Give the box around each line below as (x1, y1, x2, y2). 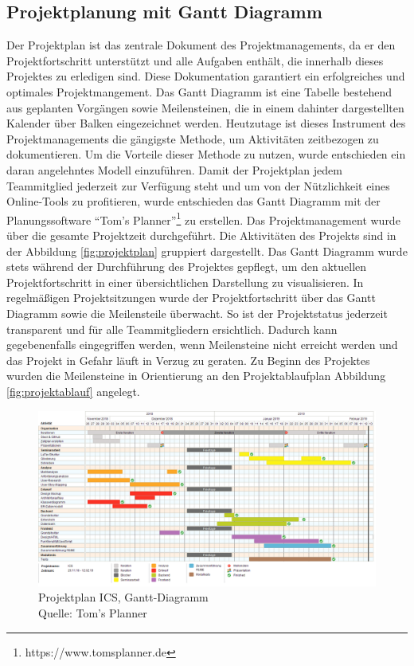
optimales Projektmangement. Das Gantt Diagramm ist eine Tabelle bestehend (6, 83, 393, 100)
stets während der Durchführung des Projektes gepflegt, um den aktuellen (6, 258, 367, 275)
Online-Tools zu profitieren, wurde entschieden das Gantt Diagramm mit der (6, 193, 381, 210)
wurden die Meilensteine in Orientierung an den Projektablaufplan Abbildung (6, 367, 386, 384)
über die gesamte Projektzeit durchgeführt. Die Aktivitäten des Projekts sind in (6, 226, 396, 243)
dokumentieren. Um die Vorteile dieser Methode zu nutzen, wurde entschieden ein (6, 146, 406, 163)
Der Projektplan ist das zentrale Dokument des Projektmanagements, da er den (6, 37, 396, 53)
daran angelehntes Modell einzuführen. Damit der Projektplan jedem (6, 161, 342, 178)
